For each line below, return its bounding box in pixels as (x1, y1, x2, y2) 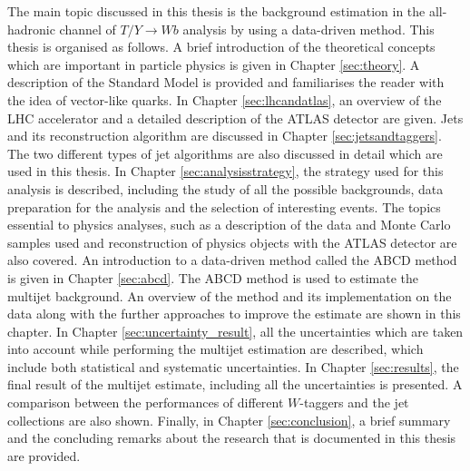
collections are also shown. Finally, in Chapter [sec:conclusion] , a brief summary (7, 410, 451, 429)
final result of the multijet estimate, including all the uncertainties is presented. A (7, 375, 463, 394)
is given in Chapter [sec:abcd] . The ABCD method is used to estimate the (7, 268, 419, 287)
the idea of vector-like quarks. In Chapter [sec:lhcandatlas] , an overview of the (7, 90, 442, 109)
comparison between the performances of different (7, 393, 284, 412)
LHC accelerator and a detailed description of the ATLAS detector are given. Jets (7, 108, 464, 127)
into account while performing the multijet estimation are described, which (7, 339, 424, 358)
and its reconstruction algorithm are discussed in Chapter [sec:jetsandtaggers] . (7, 126, 442, 145)
